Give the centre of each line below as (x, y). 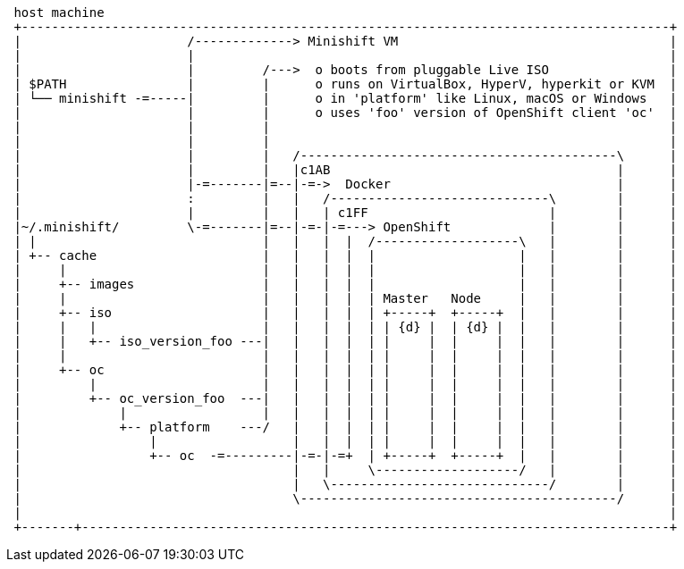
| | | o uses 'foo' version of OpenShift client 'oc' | (346, 113)
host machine (59, 13)
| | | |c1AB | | (346, 170)
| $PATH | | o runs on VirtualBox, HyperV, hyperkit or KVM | (346, 84)
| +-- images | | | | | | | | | (346, 284)
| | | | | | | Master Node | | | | (346, 298)
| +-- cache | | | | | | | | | (346, 255)
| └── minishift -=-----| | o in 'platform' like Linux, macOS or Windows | (346, 98)
